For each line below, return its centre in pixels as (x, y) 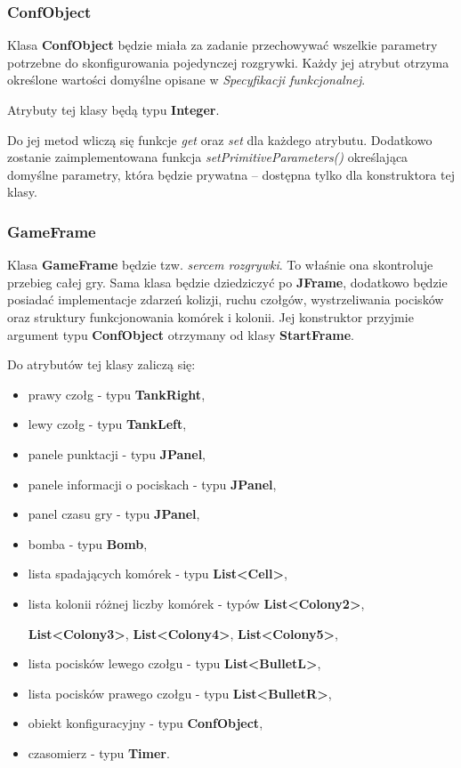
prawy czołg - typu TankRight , (117, 394)
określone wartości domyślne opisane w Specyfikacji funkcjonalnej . (186, 80)
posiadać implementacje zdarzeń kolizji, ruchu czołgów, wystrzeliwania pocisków (226, 299)
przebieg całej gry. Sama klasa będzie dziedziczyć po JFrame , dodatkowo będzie (227, 282)
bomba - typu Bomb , (88, 543)
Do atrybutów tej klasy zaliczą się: (101, 364)
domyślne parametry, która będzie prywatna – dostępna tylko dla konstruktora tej (231, 174)
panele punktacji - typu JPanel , (117, 453)
